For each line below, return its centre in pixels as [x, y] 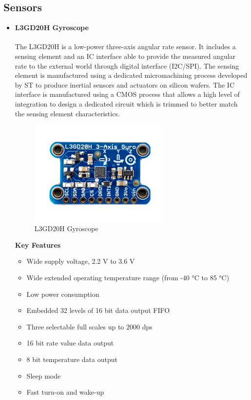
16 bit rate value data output [70, 343]
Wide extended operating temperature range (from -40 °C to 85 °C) [128, 277]
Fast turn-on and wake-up [65, 392]
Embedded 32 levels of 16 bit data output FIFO [98, 310]
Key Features [38, 245]
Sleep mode [44, 375]
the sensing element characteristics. [67, 113]
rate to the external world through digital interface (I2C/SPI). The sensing [127, 65]
